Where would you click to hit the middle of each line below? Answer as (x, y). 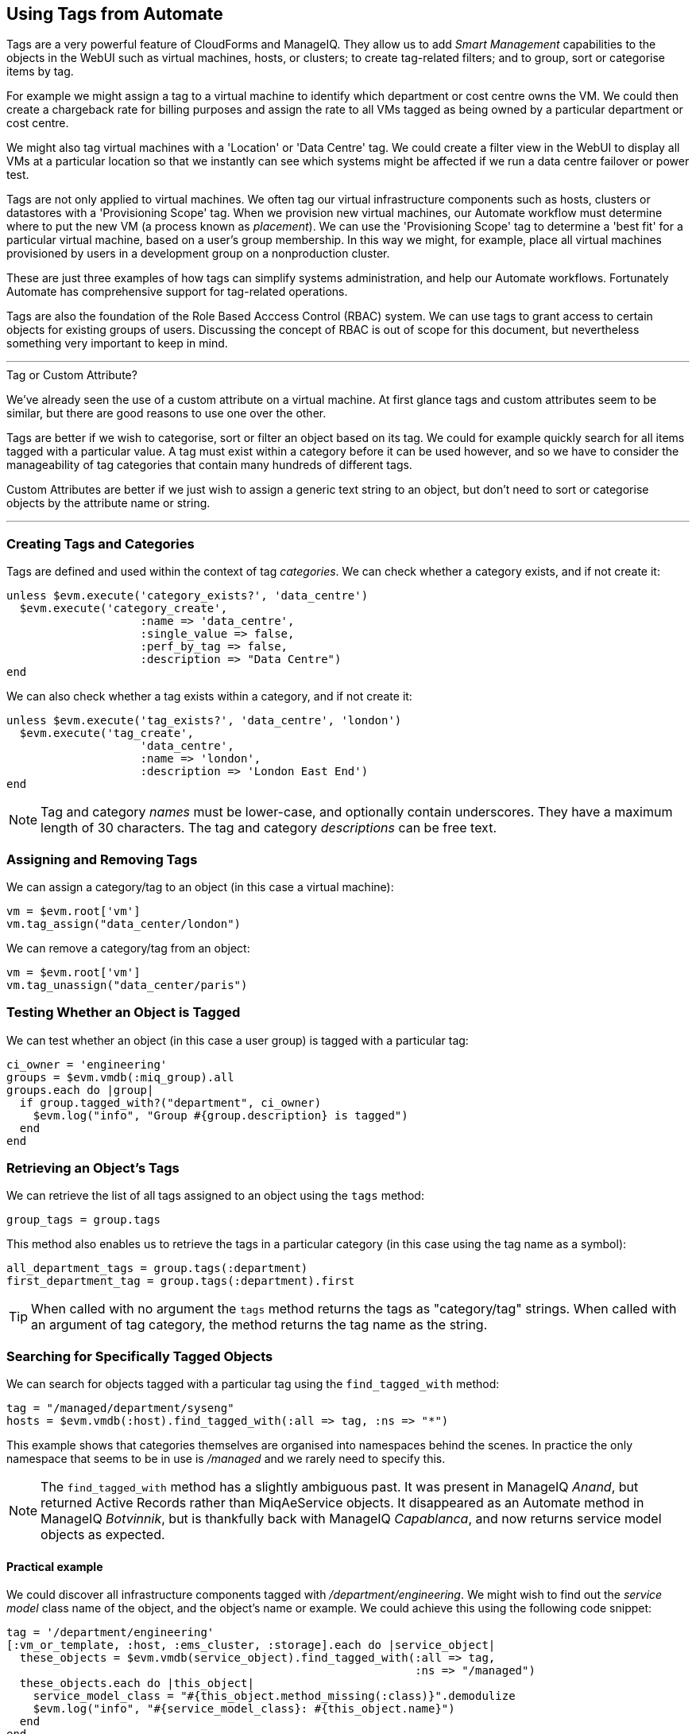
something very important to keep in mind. (117, 343)
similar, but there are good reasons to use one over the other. (166, 413)
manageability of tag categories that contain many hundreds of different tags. (209, 465)
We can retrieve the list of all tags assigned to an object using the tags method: (215, 1196)
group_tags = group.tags (83, 1220)
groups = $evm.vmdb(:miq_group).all (120, 1077)
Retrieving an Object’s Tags (93, 1168)
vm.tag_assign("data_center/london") (124, 923)
